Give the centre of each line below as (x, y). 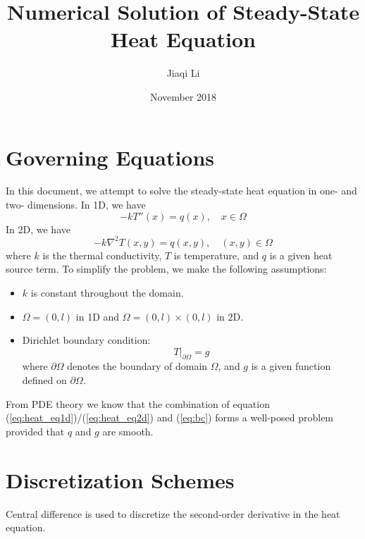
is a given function (291, 366)
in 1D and (98, 316)
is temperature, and (216, 255)
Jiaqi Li (183, 73)
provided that (35, 431)
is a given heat (301, 255)
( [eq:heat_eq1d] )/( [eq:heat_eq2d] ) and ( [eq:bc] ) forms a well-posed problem (170, 417)
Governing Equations (110, 157)
